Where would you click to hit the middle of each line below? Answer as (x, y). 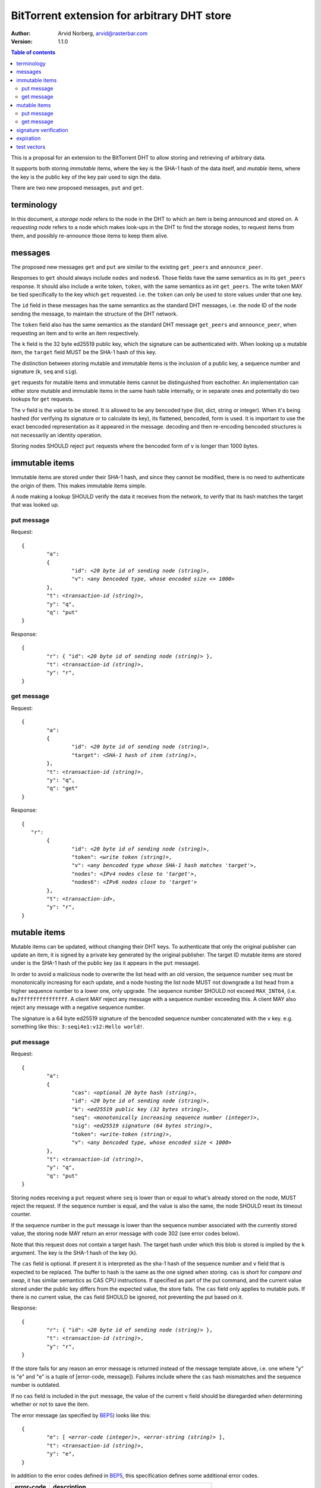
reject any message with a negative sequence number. (78, 1007)
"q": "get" (62, 788)
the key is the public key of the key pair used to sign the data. (86, 177)
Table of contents (33, 52)
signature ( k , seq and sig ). (45, 371)
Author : (21, 33)
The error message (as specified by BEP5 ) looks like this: (81, 1415)
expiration (29, 138)
